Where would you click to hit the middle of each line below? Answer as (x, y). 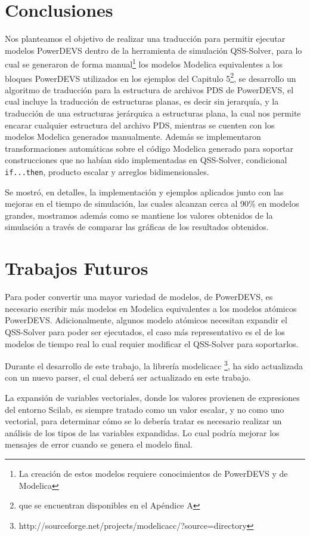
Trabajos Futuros (77, 268)
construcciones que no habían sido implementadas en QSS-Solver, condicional (146, 160)
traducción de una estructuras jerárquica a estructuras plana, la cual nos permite (153, 113)
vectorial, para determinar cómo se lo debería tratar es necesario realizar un (143, 421)
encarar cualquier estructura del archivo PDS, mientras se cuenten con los (140, 125)
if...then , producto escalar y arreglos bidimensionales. (107, 171)
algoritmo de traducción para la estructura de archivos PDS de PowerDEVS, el (149, 89)
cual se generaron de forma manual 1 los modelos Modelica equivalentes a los (144, 63)
